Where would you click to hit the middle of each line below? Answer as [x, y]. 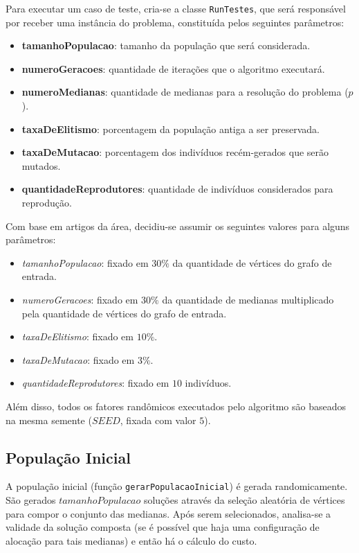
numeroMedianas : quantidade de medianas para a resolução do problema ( [185, 92]
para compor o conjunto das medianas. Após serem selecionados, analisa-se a [168, 513]
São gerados [31, 499]
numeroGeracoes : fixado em [80, 299]
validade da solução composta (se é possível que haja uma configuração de [163, 527]
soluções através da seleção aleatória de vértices [244, 499]
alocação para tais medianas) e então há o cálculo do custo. [131, 540]
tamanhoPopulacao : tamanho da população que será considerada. [166, 45]
